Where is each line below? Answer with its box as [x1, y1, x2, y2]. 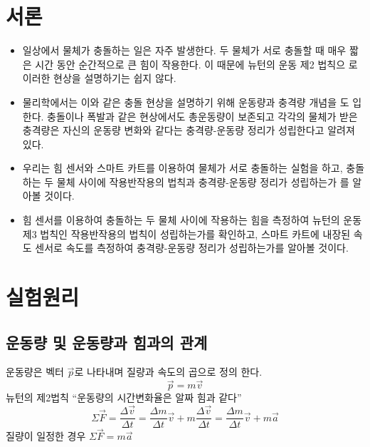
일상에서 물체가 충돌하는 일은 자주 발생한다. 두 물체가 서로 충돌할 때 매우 [22, 43, 347, 58]
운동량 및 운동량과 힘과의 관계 [6, 331, 208, 353]
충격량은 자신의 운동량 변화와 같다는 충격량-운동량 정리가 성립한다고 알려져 [22, 123, 355, 138]
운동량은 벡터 [6, 364, 64, 379]
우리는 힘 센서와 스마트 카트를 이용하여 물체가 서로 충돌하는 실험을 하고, [22, 160, 343, 175]
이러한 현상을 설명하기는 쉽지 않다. [22, 71, 176, 86]
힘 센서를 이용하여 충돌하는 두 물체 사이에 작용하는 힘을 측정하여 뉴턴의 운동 [22, 212, 362, 227]
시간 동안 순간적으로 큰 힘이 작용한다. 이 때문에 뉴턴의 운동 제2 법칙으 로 [35, 56, 358, 71]
